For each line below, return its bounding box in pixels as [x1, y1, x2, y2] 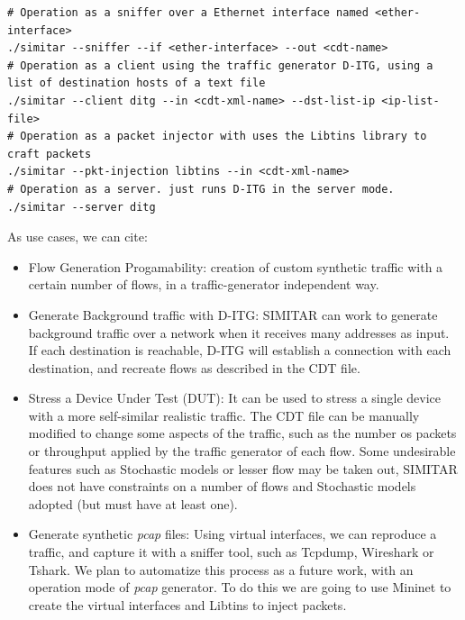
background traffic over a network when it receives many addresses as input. [28, 323, 450, 342]
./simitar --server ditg [7, 200, 156, 214]
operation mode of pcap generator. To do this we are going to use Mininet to [28, 578, 451, 597]
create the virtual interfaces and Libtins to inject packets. [28, 595, 347, 614]
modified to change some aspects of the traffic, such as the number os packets [28, 424, 457, 442]
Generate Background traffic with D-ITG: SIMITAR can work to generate [28, 305, 438, 324]
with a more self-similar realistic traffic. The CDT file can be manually [28, 406, 420, 424]
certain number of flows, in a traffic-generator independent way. [28, 275, 379, 294]
